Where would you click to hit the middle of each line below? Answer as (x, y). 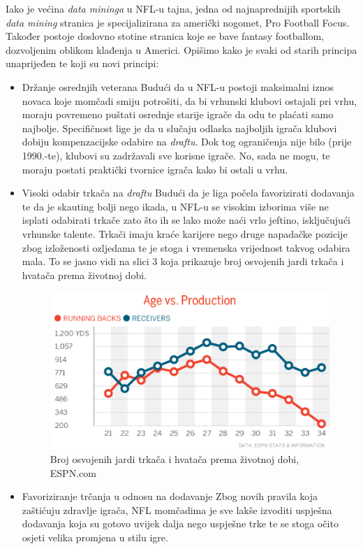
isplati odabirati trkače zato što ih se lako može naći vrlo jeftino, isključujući (186, 220)
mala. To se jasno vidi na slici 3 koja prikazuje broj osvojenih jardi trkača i (183, 261)
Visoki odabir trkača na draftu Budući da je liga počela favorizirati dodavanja (188, 193)
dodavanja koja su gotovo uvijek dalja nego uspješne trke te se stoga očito (180, 523)
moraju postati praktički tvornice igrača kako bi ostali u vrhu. (155, 169)
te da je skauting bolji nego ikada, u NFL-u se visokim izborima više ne (175, 206)
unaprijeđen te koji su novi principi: (82, 63)
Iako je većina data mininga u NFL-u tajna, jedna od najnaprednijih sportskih (173, 8)
